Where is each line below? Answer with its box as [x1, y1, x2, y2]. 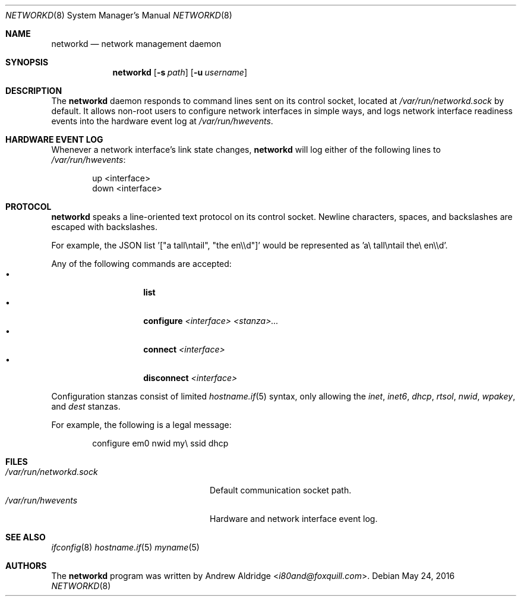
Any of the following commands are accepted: [51, 259, 232, 269]
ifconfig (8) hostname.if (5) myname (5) [51, 542, 200, 552]
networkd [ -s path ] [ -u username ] [112, 67, 247, 77]
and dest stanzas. [51, 401, 121, 411]
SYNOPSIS [5, 57, 49, 67]
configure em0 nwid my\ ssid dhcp [92, 438, 229, 448]
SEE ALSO [5, 532, 46, 542]
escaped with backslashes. [51, 222, 157, 232]
